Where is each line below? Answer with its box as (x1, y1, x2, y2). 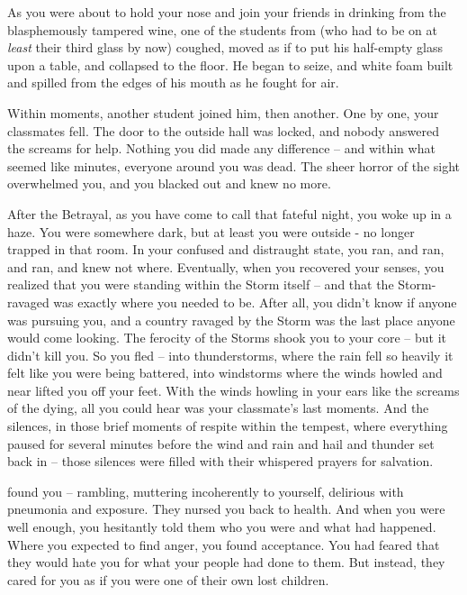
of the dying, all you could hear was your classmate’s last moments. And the (7, 398, 429, 417)
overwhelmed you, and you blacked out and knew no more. (7, 174, 331, 193)
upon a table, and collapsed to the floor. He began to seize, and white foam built (7, 55, 454, 74)
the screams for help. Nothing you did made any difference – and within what (7, 139, 436, 158)
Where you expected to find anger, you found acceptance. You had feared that (7, 535, 440, 554)
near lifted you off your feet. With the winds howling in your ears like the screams (7, 380, 460, 399)
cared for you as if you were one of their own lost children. (7, 570, 329, 589)
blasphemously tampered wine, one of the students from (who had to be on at (7, 20, 437, 39)
